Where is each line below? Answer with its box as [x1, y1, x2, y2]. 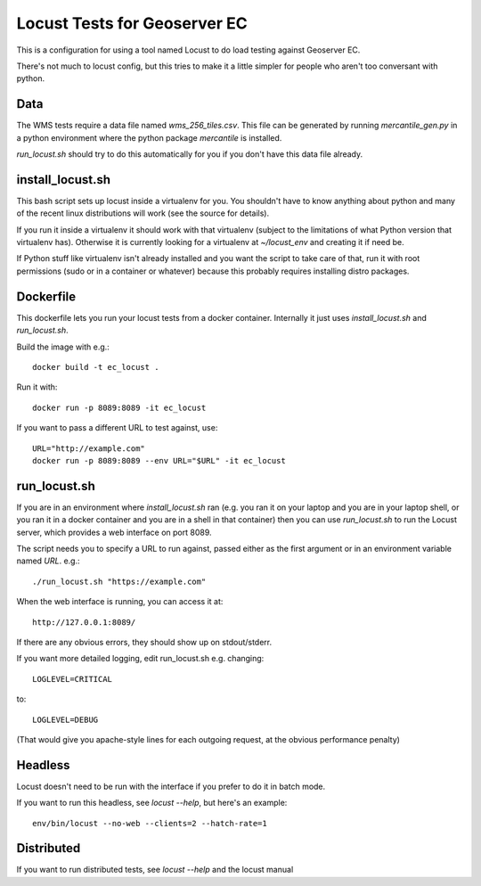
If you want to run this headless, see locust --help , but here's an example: [16, 798, 288, 808]
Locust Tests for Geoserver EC [16, 13, 249, 33]
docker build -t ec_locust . [32, 362, 159, 372]
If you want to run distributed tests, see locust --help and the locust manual [16, 865, 294, 875]
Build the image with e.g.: [16, 341, 110, 352]
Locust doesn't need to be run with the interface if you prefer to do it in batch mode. [16, 781, 326, 792]
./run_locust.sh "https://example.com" [32, 576, 207, 587]
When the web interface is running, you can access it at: [16, 596, 224, 607]
